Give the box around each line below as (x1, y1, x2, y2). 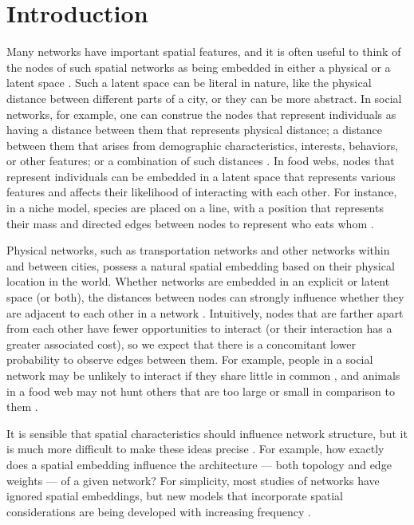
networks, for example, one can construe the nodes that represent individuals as (6, 105, 396, 122)
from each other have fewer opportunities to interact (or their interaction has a (6, 320, 392, 337)
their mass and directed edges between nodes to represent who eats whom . (6, 215, 374, 231)
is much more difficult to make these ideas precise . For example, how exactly (6, 440, 384, 457)
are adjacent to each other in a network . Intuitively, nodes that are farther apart (6, 304, 404, 321)
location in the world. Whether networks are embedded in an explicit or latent (6, 273, 390, 290)
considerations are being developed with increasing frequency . (6, 503, 311, 519)
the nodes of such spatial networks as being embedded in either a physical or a (6, 58, 391, 75)
